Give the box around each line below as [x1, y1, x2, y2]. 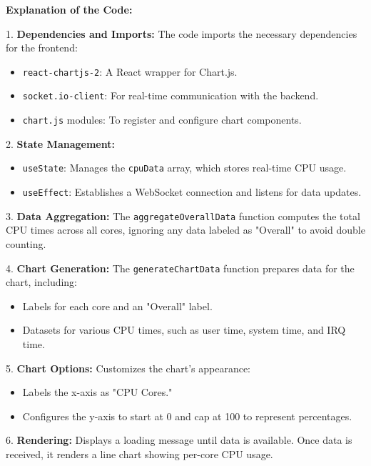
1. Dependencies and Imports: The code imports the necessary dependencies [6, 26, 357, 41]
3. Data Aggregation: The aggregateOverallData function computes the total [6, 208, 360, 223]
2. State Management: [6, 136, 115, 151]
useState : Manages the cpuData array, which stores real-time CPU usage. [22, 160, 347, 175]
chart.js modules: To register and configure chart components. [22, 112, 302, 127]
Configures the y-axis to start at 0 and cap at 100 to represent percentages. [22, 408, 352, 423]
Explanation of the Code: [6, 2, 133, 16]
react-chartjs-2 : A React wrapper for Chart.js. [22, 64, 238, 79]
